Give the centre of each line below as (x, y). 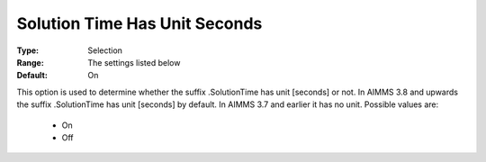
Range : (30, 62)
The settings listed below (134, 62)
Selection (105, 50)
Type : (28, 50)
